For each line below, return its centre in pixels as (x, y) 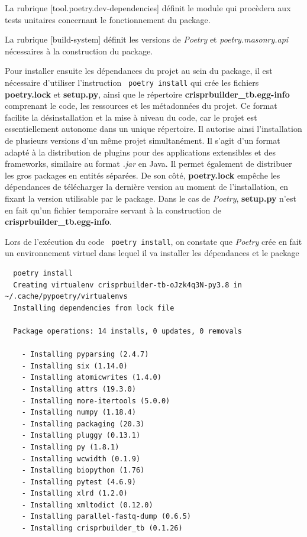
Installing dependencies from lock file (94, 308)
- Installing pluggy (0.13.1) (81, 436)
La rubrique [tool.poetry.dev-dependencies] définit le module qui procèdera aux (148, 8)
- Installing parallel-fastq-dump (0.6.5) (106, 517)
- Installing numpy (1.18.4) (79, 413)
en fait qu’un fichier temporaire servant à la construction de (113, 210)
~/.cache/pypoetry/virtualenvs (66, 297)
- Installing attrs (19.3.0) (79, 389)
